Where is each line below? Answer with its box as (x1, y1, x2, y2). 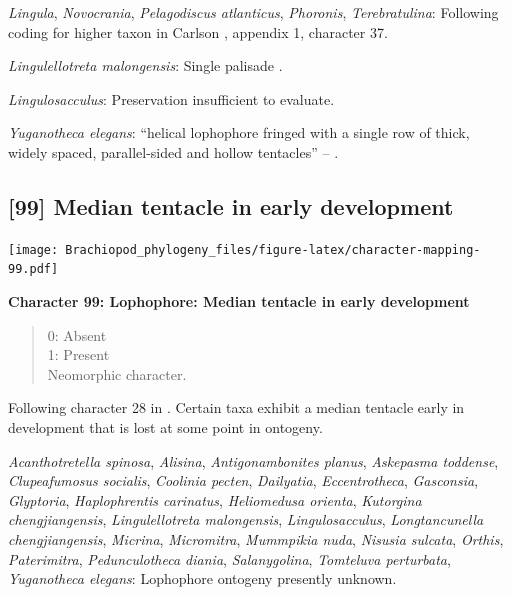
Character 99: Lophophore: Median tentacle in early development (8, 291, 470, 312)
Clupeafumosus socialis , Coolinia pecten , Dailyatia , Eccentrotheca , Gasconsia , (8, 470, 479, 491)
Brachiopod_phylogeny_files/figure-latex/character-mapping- (65, 242, 481, 257)
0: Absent (47, 324, 107, 345)
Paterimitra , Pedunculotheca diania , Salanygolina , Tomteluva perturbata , (8, 548, 451, 569)
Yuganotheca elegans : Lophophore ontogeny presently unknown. (8, 568, 397, 589)
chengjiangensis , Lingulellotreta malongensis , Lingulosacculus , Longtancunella (8, 509, 484, 530)
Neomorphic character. (47, 363, 187, 384)
